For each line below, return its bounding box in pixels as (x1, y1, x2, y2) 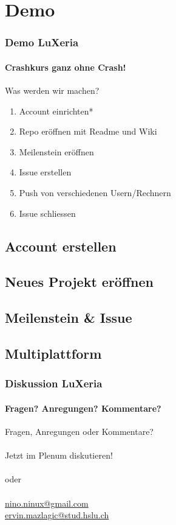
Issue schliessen (19, 206, 76, 219)
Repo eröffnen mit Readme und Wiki (19, 125, 157, 138)
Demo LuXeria (5, 35, 79, 50)
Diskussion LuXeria (5, 376, 103, 391)
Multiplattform (5, 344, 102, 362)
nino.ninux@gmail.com (5, 496, 89, 509)
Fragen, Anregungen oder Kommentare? (5, 425, 154, 437)
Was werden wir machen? (5, 84, 100, 97)
